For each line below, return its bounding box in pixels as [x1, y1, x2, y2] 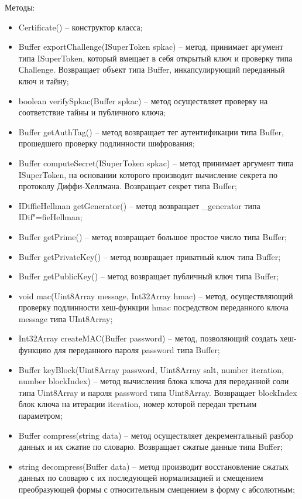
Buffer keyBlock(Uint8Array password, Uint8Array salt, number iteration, [18, 363, 284, 375]
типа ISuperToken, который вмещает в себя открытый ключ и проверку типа [18, 52, 293, 64]
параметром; [18, 409, 63, 422]
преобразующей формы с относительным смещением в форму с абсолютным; [18, 483, 295, 495]
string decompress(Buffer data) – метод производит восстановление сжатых [18, 460, 289, 472]
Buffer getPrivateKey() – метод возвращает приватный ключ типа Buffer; [18, 250, 281, 262]
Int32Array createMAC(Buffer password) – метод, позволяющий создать [18, 332, 277, 344]
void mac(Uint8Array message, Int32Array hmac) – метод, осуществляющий [18, 289, 293, 302]
